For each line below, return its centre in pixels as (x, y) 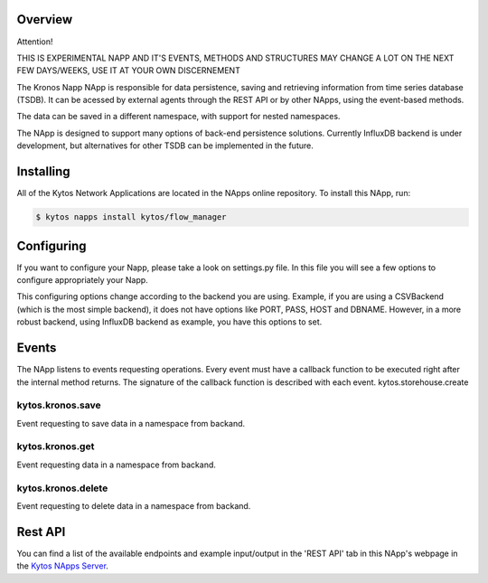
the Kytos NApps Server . (62, 566)
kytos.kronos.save (59, 405)
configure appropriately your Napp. (82, 280)
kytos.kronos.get (56, 447)
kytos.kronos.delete (62, 488)
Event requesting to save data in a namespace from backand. (131, 423)
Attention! (35, 42)
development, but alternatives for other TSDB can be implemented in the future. (165, 146)
